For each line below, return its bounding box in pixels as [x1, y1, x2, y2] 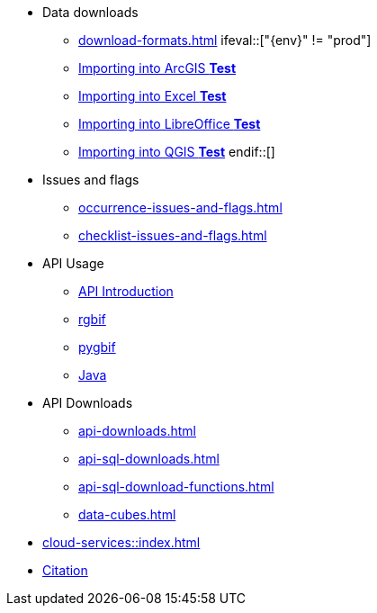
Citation [42, 563, 88, 578]
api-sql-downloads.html [78, 451, 220, 466]
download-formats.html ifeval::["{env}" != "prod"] [78, 32, 372, 48]
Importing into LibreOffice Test [78, 116, 261, 131]
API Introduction [78, 284, 174, 299]
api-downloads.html [78, 423, 196, 438]
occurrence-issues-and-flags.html [78, 200, 283, 215]
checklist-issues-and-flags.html [78, 228, 267, 243]
